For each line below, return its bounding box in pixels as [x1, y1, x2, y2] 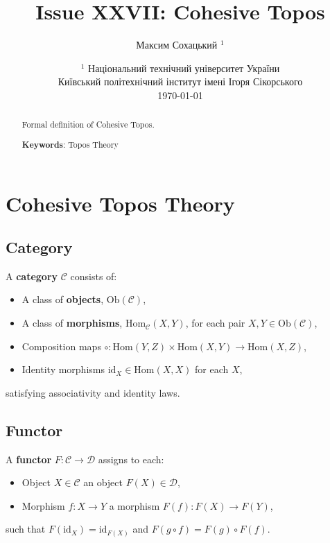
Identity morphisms [21, 362, 105, 377]
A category [6, 268, 58, 283]
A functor [6, 451, 52, 466]
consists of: [70, 268, 117, 283]
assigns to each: [98, 451, 164, 466]
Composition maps [21, 338, 101, 353]
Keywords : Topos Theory [21, 138, 119, 150]
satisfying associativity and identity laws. [6, 385, 180, 399]
